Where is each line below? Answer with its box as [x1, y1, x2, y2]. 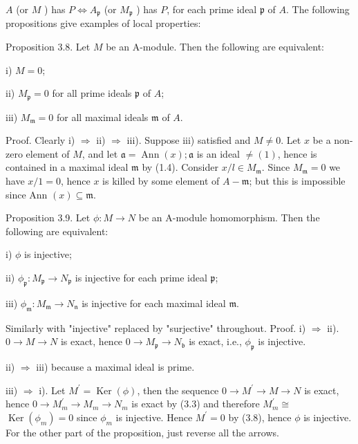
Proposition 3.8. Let [6, 39, 91, 54]
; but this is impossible [249, 174, 346, 188]
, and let [82, 146, 118, 160]
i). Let [39, 382, 66, 397]
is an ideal [196, 146, 240, 160]
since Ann [6, 187, 48, 201]
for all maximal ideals [57, 109, 149, 124]
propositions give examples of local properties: [6, 16, 201, 30]
